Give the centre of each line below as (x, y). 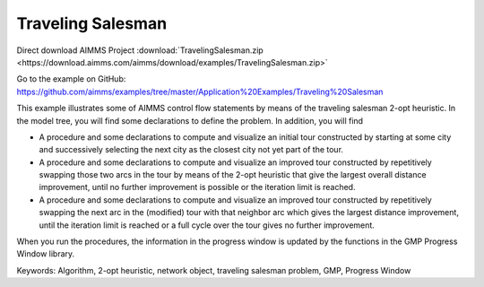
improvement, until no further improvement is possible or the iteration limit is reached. (197, 187)
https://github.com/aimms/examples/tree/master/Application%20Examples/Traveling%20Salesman (200, 91)
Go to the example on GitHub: (71, 79)
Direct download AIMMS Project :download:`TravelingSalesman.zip (140, 50)
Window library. (46, 254)
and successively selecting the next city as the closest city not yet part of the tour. (191, 150)
